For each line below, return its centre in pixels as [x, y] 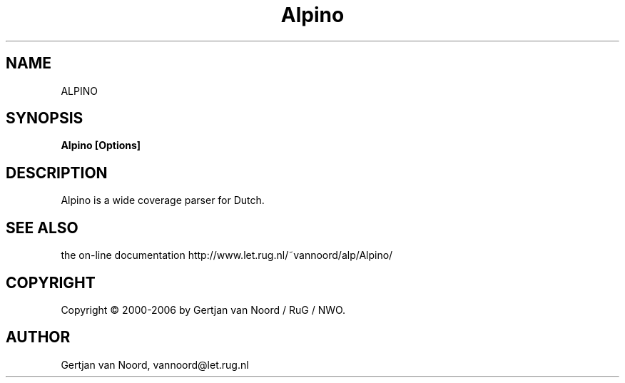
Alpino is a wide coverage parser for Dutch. [163, 200]
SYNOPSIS [45, 118]
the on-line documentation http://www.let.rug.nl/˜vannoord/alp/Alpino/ [227, 255]
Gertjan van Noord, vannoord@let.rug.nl [155, 364]
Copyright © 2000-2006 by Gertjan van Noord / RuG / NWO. [203, 310]
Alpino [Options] [101, 145]
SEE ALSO [42, 228]
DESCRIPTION [57, 173]
